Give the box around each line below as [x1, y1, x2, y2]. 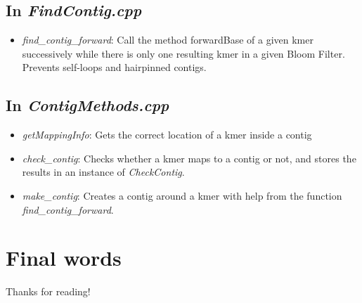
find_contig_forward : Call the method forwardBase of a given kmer [22, 32, 313, 47]
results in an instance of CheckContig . [22, 165, 185, 179]
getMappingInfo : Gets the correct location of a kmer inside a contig [22, 127, 312, 142]
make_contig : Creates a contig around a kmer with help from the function [22, 188, 342, 202]
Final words [6, 243, 122, 272]
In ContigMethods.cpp [6, 94, 169, 116]
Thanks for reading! [6, 284, 91, 299]
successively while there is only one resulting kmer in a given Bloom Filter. [22, 46, 345, 60]
